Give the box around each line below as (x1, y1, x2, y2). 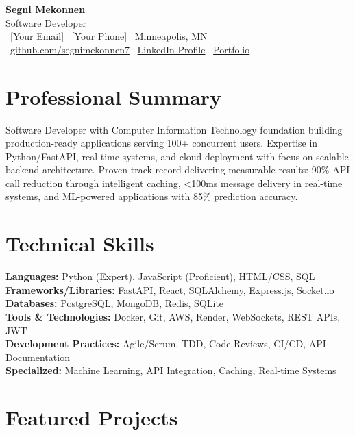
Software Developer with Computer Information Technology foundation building (5, 122, 343, 136)
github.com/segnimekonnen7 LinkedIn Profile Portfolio (10, 42, 250, 56)
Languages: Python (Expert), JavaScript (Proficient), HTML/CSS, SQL (5, 269, 315, 284)
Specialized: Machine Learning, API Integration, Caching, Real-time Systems (5, 363, 336, 377)
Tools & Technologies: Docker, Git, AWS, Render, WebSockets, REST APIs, (5, 309, 341, 323)
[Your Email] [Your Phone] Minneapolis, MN (10, 29, 208, 43)
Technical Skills (5, 229, 154, 258)
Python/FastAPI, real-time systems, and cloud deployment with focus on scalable (5, 149, 349, 163)
